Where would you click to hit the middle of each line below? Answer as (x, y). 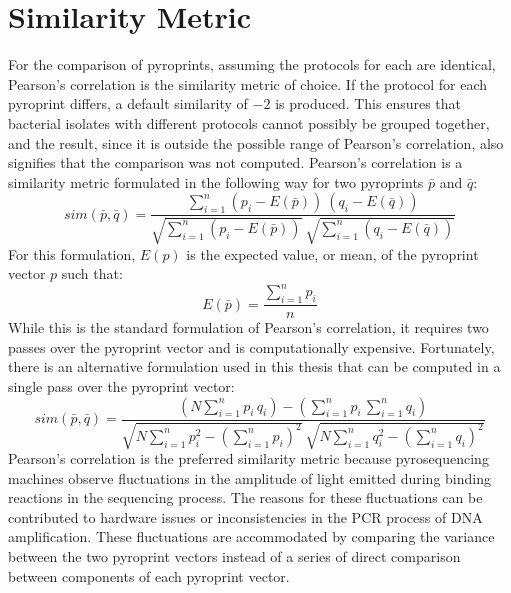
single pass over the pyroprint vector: (121, 386)
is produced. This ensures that (368, 103)
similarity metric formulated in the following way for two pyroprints (216, 181)
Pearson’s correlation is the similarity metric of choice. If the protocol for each (248, 83)
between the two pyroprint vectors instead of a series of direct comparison (234, 555)
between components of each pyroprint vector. (149, 575)
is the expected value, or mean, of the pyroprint (332, 253)
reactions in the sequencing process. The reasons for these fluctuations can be (245, 497)
